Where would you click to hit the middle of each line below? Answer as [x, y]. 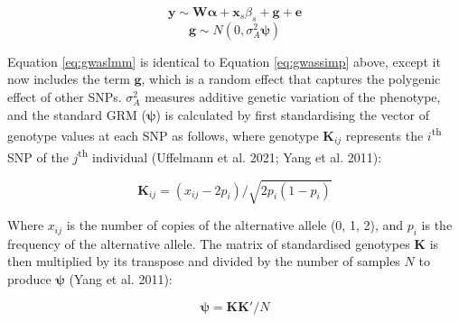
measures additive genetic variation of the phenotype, [293, 96]
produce [29, 279]
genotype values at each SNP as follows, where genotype [163, 135]
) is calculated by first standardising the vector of [293, 114]
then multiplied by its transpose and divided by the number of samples [204, 261]
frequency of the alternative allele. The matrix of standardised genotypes [209, 243]
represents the [384, 135]
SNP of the [38, 156]
